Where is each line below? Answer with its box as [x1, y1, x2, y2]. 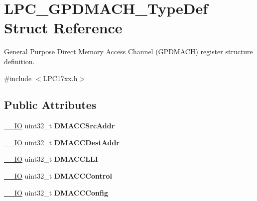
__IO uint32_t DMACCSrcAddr [4, 120, 115, 131]
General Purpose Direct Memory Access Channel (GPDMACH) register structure [4, 46, 253, 57]
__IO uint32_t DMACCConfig [4, 187, 108, 198]
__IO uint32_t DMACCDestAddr [4, 137, 120, 147]
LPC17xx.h [43, 73, 78, 83]
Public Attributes [4, 97, 97, 112]
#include [4, 73, 32, 83]
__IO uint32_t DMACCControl [4, 171, 112, 181]
